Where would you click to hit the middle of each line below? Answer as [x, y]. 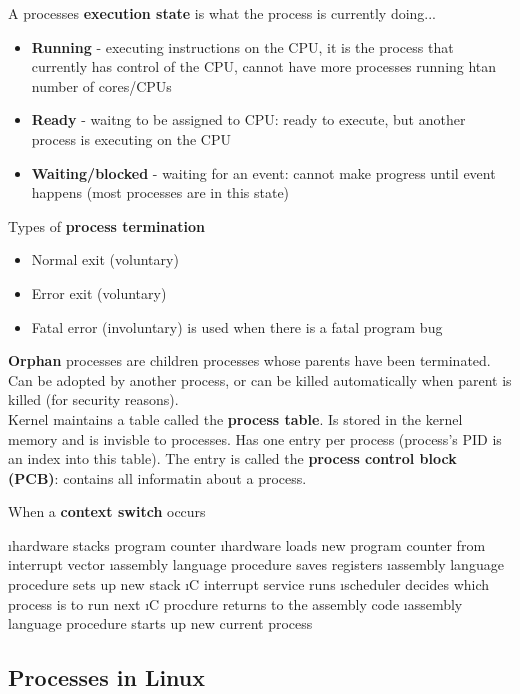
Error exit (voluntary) [99, 292]
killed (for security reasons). [93, 399]
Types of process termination [106, 225]
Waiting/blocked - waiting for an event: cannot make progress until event [263, 172]
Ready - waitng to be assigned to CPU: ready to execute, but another [248, 119]
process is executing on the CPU [131, 138]
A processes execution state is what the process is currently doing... [222, 13]
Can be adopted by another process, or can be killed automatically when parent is [260, 379]
